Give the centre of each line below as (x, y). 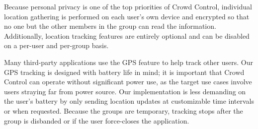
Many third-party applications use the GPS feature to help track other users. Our (129, 62)
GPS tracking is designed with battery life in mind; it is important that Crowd (124, 72)
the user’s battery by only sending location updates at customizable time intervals (129, 101)
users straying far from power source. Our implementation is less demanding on (125, 91)
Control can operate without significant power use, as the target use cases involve (128, 82)
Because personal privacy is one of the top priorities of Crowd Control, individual (128, 6)
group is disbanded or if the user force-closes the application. (97, 120)
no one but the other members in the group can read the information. (110, 26)
